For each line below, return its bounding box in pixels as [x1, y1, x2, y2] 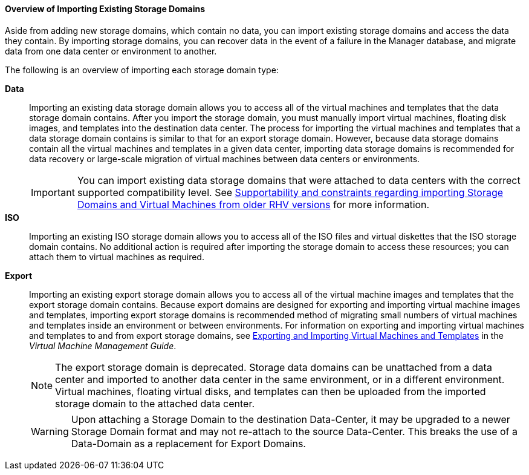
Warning [31, 425, 69, 437]
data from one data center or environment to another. [5, 45, 217, 56]
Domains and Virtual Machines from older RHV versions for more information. [77, 198, 430, 211]
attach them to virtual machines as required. [29, 251, 204, 262]
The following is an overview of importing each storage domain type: [5, 64, 279, 75]
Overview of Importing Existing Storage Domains [5, 4, 205, 14]
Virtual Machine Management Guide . [29, 340, 177, 351]
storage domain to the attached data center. [55, 397, 255, 410]
